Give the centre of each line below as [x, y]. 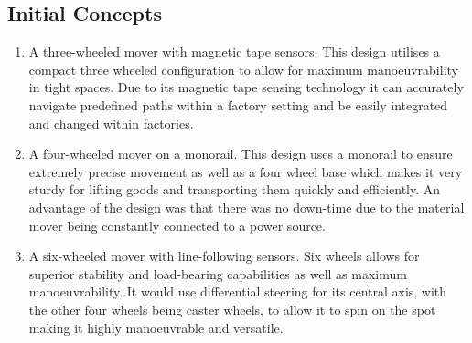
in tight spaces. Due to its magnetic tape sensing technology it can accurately [246, 87]
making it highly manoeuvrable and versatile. [156, 327]
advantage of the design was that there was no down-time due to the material [247, 207]
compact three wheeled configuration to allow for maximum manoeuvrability [243, 69]
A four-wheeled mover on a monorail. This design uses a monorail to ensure [241, 154]
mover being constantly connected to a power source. [177, 225]
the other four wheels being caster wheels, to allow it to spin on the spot [232, 309]
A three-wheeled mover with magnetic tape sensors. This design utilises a [234, 52]
